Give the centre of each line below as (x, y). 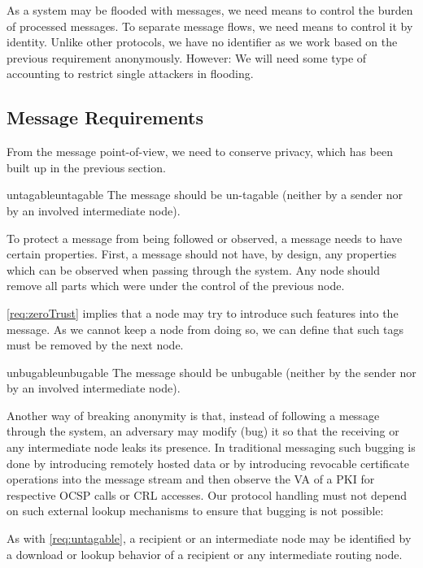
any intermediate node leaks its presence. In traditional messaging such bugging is (211, 447)
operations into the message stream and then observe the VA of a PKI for (191, 479)
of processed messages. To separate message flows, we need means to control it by (210, 26)
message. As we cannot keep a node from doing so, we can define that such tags (205, 329)
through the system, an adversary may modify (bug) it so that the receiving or (203, 431)
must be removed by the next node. (95, 345)
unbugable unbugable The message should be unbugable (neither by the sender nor (211, 372)
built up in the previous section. (86, 167)
